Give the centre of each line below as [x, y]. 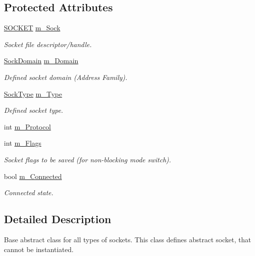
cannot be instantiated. [39, 249]
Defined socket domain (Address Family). [66, 77]
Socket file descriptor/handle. [48, 44]
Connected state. [29, 192]
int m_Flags [23, 143]
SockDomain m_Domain [41, 61]
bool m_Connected [33, 176]
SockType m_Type [33, 93]
